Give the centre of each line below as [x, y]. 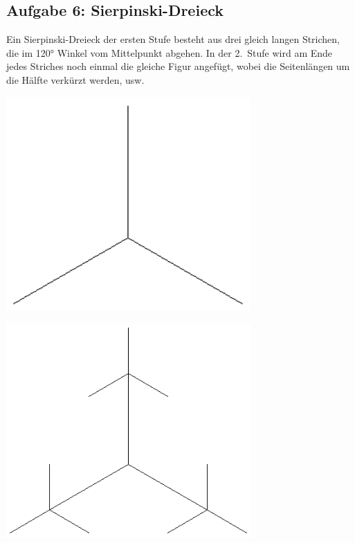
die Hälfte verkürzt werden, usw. [75, 79]
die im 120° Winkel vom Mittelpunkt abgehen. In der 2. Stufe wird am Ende [170, 52]
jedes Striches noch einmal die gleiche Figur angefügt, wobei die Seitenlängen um [178, 66]
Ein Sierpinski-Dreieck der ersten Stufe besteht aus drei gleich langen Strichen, [173, 39]
